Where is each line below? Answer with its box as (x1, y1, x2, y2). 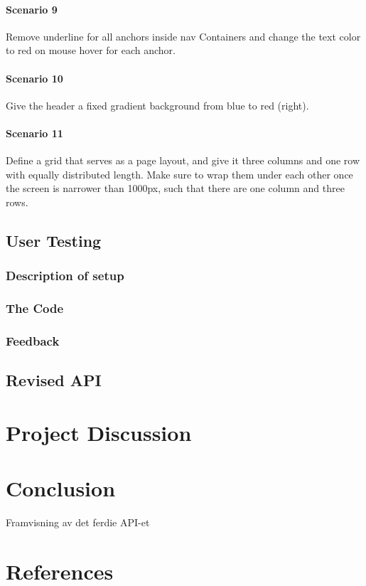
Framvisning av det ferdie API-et (6, 515, 150, 530)
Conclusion (6, 474, 116, 503)
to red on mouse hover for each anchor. (6, 43, 176, 58)
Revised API (6, 369, 102, 391)
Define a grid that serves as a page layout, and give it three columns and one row (6, 153, 360, 168)
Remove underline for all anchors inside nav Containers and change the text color (6, 28, 361, 43)
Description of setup (6, 267, 124, 284)
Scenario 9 (6, 1, 58, 16)
